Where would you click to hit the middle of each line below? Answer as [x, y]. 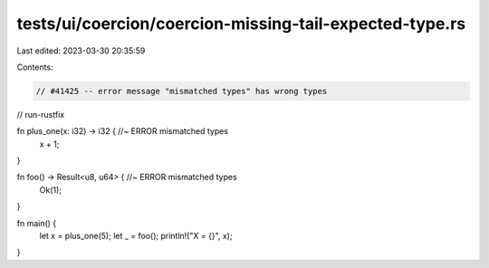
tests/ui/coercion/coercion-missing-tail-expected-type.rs [241, 24]
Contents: [35, 67]
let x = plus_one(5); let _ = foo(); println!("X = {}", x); [136, 236]
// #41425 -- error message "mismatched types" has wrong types [182, 91]
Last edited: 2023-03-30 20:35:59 [81, 51]
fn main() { [37, 223]
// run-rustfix [41, 114]
